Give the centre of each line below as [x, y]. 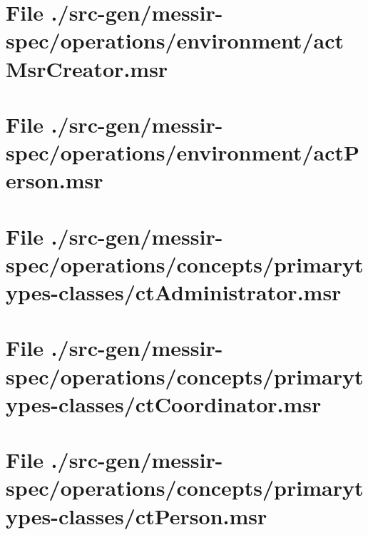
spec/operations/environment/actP [183, 152]
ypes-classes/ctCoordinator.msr [164, 403]
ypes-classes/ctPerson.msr [137, 515]
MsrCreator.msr [87, 68]
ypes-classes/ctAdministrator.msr [174, 292]
